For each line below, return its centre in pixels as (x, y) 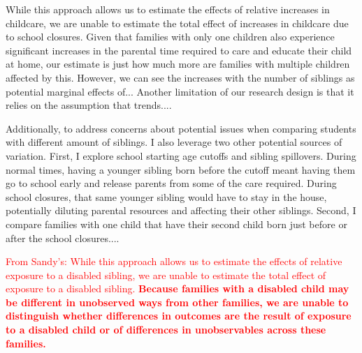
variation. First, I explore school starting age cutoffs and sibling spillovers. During (181, 155)
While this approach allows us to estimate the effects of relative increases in (168, 9)
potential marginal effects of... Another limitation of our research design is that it (180, 91)
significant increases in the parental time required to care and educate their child (179, 50)
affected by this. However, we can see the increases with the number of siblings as (180, 77)
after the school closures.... (63, 238)
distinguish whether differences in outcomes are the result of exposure (179, 316)
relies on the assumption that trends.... (89, 105)
